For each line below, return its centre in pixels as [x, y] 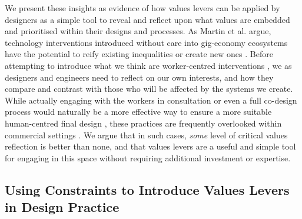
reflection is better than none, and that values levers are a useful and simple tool [150, 146]
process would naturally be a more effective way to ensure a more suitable [138, 112]
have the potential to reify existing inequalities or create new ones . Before [139, 54]
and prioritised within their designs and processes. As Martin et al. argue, [138, 31]
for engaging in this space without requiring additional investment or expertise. [148, 157]
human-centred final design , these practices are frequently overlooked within [143, 123]
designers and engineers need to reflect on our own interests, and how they [139, 77]
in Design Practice [62, 207]
